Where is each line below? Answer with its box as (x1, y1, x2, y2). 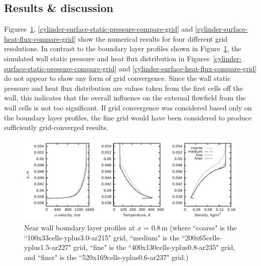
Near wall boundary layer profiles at (24, 222, 135, 233)
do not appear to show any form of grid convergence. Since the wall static (4, 73, 231, 83)
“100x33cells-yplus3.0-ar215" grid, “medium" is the (24, 232, 180, 242)
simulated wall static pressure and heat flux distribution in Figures (4, 53, 210, 63)
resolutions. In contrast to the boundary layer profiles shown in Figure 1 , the (4, 43, 241, 54)
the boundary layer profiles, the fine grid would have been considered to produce (4, 112, 252, 122)
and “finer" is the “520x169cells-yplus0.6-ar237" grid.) (24, 251, 189, 262)
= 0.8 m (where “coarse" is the (144, 222, 237, 233)
